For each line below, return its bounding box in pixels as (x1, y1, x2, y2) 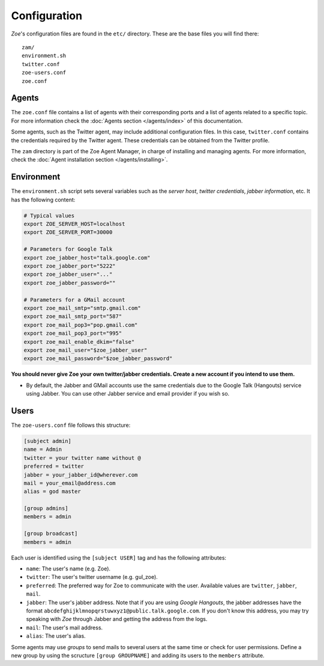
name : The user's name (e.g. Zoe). (26, 565, 111, 572)
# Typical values (23, 212, 75, 219)
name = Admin (23, 446, 62, 453)
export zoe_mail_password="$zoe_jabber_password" (23, 355, 173, 362)
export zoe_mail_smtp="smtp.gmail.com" (23, 304, 141, 311)
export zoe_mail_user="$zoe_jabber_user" (23, 346, 148, 353)
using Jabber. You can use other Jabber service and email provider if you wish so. (26, 390, 230, 397)
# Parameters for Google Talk (23, 246, 113, 252)
